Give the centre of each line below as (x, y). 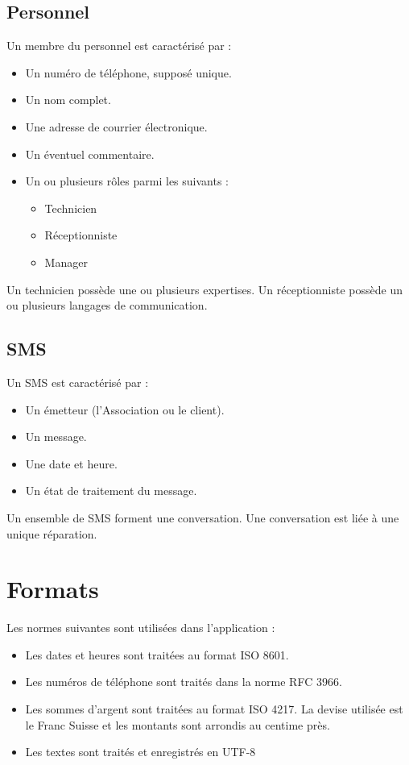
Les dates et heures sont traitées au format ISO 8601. (157, 654)
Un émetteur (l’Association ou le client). (125, 409)
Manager (66, 262)
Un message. (56, 437)
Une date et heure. (71, 463)
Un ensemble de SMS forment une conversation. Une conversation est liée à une (203, 517)
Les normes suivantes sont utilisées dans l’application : (141, 628)
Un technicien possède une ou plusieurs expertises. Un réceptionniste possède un (204, 289)
